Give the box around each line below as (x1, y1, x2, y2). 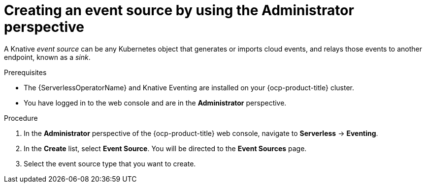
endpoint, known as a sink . (4, 53, 91, 61)
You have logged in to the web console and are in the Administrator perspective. (24, 98, 287, 107)
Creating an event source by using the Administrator (4, 2, 354, 19)
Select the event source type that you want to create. (24, 159, 196, 168)
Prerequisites (4, 68, 47, 77)
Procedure (4, 113, 38, 122)
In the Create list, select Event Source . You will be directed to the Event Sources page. (24, 144, 307, 153)
